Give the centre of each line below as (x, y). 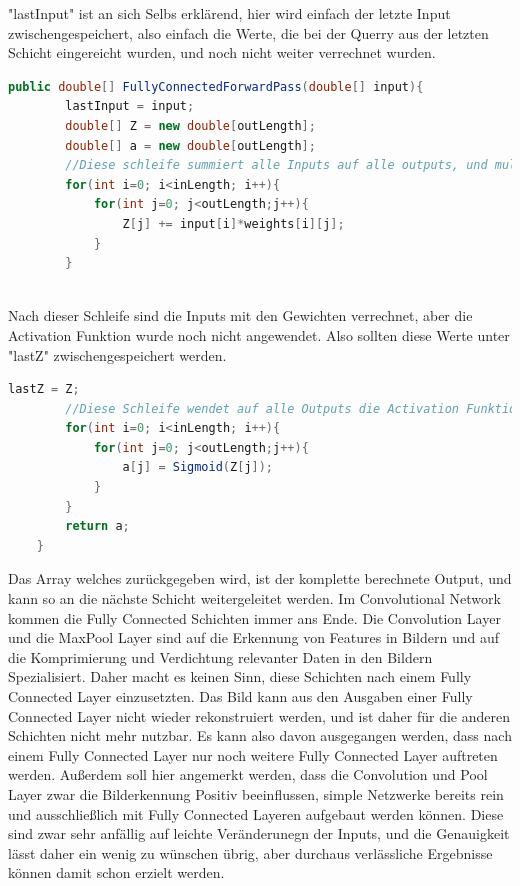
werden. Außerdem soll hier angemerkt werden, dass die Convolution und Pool (248, 774)
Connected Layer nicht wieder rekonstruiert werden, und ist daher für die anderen (259, 715)
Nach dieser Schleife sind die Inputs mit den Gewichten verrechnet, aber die (240, 315)
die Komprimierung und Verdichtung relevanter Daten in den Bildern (220, 656)
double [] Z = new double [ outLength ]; (190, 125)
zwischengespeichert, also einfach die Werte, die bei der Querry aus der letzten (248, 32)
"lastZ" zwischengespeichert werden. (117, 354)
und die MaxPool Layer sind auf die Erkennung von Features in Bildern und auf (253, 637)
